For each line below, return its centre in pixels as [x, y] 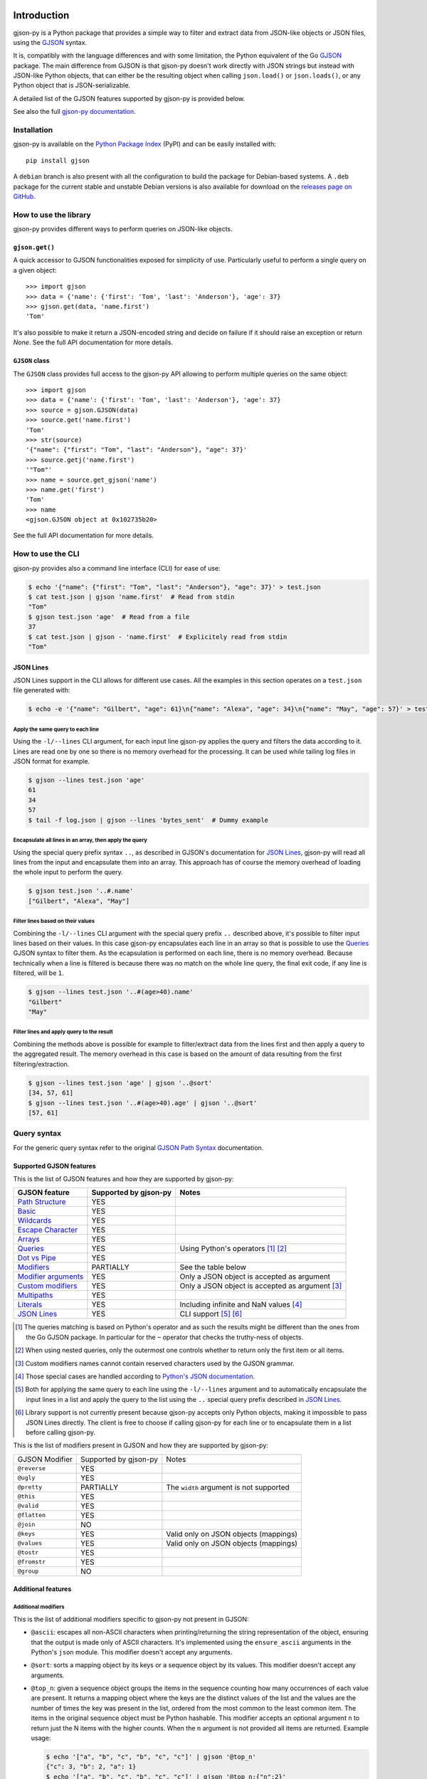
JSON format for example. [52, 761]
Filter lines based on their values [54, 922]
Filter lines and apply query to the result [63, 1032]
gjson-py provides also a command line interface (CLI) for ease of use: [117, 568]
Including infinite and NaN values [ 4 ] [241, 1304]
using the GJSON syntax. [50, 42]
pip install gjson [58, 160]
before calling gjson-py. [61, 1432]
